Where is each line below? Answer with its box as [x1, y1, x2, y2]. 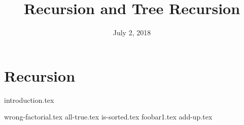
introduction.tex [4, 94, 54, 105]
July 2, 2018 [113, 27, 151, 38]
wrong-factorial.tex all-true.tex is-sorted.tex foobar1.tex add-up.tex [4, 111, 213, 122]
